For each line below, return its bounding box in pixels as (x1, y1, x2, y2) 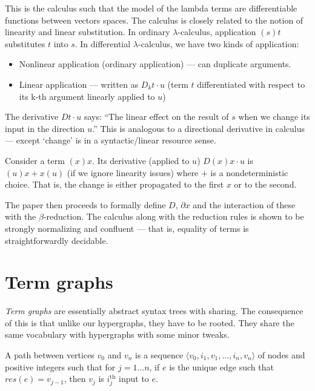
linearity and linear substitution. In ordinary (5, 25, 170, 38)
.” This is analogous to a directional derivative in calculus (92, 122, 305, 134)
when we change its (238, 110, 310, 123)
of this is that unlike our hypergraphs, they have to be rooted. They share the (5, 316, 294, 329)
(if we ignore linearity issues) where (67, 166, 199, 179)
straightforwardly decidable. (5, 234, 108, 246)
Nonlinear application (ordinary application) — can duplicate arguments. (19, 57, 291, 70)
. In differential (75, 37, 131, 50)
